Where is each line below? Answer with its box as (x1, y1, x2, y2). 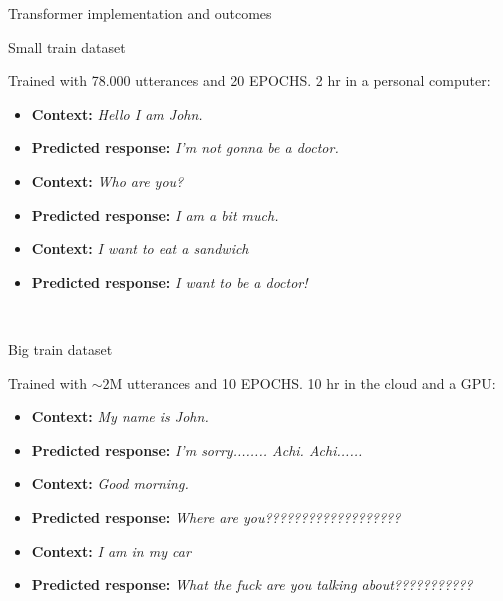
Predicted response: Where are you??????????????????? (31, 506, 401, 527)
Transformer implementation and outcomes (8, 3, 272, 23)
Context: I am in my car (31, 540, 191, 561)
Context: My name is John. (31, 406, 209, 427)
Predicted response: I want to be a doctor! (31, 271, 308, 292)
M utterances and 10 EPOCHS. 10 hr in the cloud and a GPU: (109, 372, 496, 393)
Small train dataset (8, 36, 126, 57)
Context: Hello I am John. (31, 103, 203, 124)
